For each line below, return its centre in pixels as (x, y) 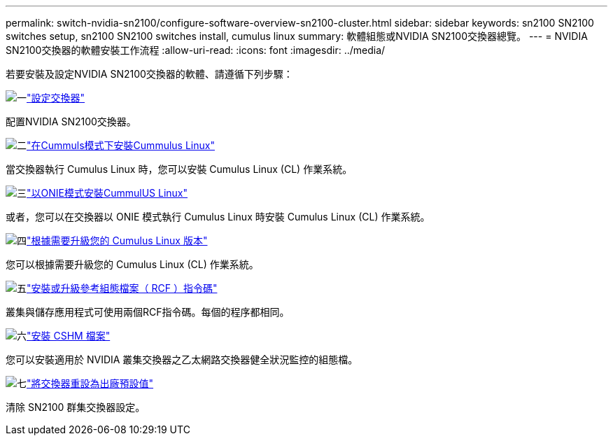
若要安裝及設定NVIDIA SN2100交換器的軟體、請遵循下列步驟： (149, 74)
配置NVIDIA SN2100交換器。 (71, 121)
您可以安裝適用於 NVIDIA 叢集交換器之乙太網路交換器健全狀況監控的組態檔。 (182, 359)
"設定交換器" (56, 98)
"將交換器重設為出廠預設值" (90, 383)
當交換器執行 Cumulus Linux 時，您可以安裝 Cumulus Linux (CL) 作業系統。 (179, 169)
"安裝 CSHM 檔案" (69, 336)
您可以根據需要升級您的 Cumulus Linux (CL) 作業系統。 (132, 264)
